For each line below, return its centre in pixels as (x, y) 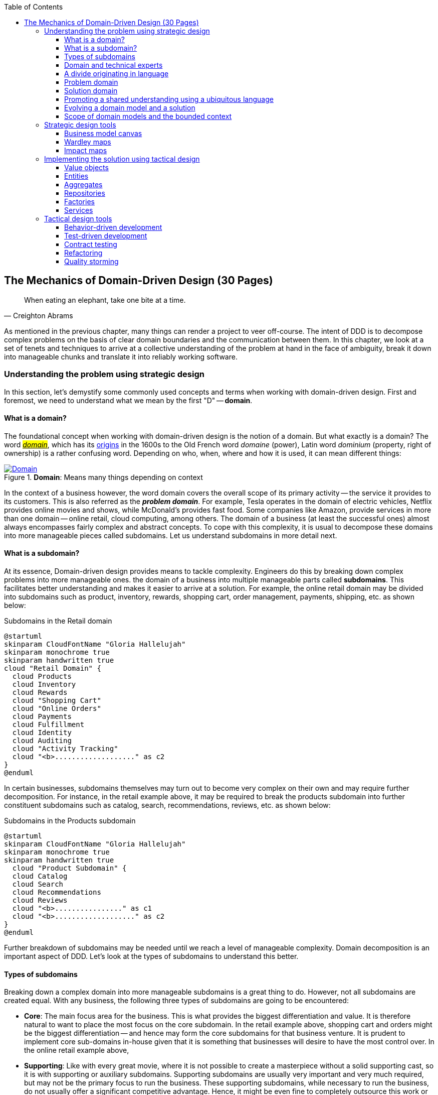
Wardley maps (88, 142)
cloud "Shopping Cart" (57, 701)
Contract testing (91, 244)
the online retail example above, (77, 1050)
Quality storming (91, 261)
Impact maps (86, 150)
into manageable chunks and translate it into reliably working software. (121, 356)
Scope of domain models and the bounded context (148, 116)
